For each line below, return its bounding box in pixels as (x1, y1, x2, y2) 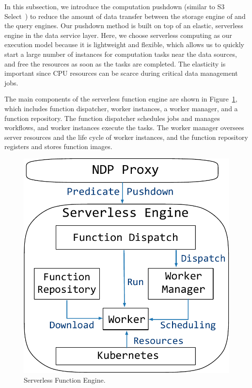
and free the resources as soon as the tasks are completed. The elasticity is (4, 58, 226, 68)
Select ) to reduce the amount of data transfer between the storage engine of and (4, 11, 246, 21)
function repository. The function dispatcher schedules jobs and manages (4, 113, 220, 123)
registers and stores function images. (4, 141, 112, 152)
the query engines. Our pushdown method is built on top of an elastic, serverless (4, 20, 243, 31)
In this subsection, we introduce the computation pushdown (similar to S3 (4, 1, 225, 11)
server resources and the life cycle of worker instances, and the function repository (4, 132, 248, 142)
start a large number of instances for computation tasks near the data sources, (4, 49, 237, 59)
